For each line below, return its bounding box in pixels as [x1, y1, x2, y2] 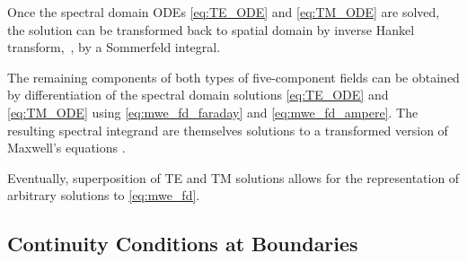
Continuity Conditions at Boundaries [7, 230, 358, 258]
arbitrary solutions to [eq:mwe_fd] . [7, 186, 200, 205]
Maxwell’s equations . [7, 138, 126, 157]
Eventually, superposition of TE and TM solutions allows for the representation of [7, 168, 460, 187]
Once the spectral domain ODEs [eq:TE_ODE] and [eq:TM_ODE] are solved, [7, 3, 440, 21]
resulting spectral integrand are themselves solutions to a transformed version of [7, 120, 448, 139]
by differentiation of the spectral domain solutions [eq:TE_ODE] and [7, 85, 389, 104]
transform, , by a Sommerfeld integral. [7, 38, 221, 57]
